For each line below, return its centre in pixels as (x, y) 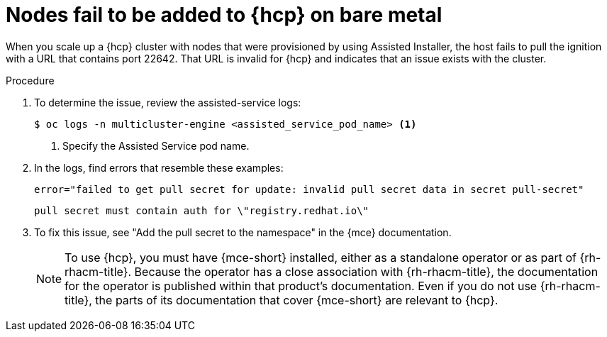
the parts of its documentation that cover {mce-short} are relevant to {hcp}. (297, 300)
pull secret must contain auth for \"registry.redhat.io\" (202, 210)
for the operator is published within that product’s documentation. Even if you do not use (301, 286)
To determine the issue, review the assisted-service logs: (168, 102)
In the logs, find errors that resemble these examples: (159, 167)
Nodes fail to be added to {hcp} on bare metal (224, 15)
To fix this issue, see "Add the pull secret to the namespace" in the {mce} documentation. (243, 232)
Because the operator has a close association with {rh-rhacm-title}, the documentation (366, 271)
